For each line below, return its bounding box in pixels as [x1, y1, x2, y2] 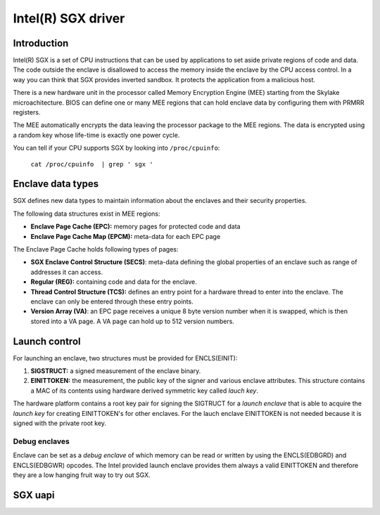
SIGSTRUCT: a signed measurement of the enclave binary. [30, 367, 201, 375]
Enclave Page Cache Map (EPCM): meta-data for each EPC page [30, 232, 221, 240]
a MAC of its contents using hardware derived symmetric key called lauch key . [30, 386, 258, 395]
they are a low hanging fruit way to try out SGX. [13, 471, 151, 479]
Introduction [13, 37, 69, 49]
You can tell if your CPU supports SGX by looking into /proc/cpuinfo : [13, 144, 220, 152]
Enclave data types [13, 178, 99, 190]
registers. [13, 108, 41, 117]
